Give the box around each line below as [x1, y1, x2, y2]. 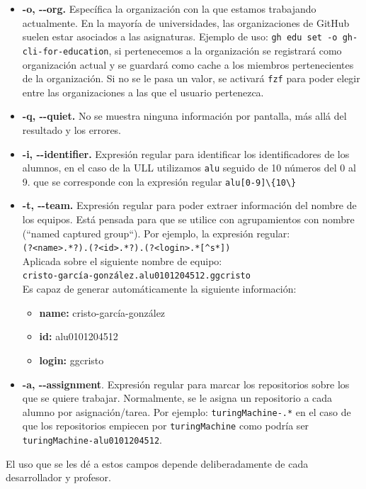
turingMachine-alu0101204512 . [22, 432, 162, 446]
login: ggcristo [39, 352, 104, 367]
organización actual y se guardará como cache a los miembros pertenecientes [22, 57, 354, 72]
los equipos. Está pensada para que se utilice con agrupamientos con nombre [22, 212, 355, 227]
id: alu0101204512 [39, 329, 118, 344]
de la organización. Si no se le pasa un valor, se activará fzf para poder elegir [22, 71, 360, 86]
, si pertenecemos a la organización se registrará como [108, 43, 342, 57]
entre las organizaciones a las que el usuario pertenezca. [22, 84, 264, 99]
